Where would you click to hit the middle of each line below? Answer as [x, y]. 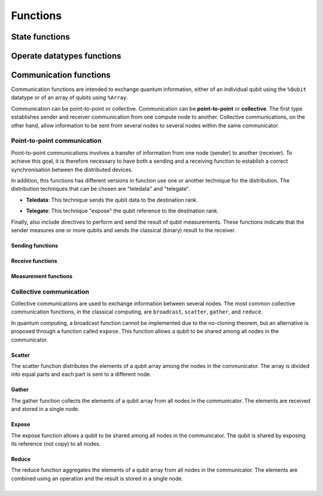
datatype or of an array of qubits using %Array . [70, 98]
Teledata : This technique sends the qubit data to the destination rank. [112, 200]
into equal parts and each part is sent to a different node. [81, 375]
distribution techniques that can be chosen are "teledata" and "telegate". [101, 189]
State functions [40, 37]
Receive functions [34, 261]
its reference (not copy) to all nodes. [56, 443]
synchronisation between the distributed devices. [72, 169]
